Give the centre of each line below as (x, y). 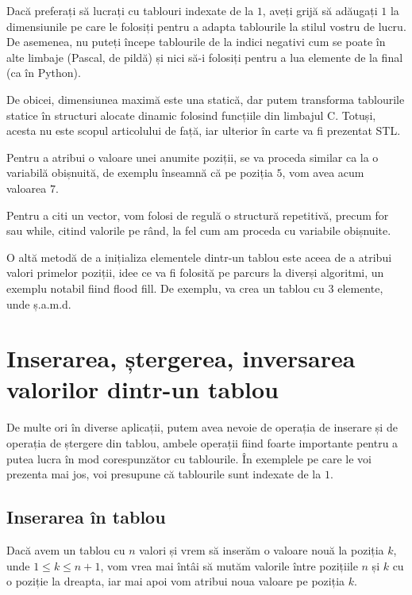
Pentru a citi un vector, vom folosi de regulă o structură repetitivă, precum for (198, 215)
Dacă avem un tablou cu (66, 549)
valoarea (27, 188)
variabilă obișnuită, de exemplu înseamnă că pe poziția (140, 173)
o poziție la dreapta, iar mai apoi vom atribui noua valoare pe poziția (176, 581)
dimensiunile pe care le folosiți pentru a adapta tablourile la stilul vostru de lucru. (206, 26)
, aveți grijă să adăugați (320, 10)
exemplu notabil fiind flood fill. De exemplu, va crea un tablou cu (166, 288)
